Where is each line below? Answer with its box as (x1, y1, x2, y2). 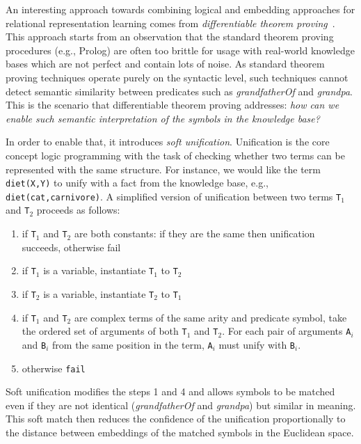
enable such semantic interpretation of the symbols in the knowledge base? (6, 111, 320, 125)
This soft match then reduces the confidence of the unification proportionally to (6, 411, 346, 426)
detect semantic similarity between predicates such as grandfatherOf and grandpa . (6, 84, 353, 98)
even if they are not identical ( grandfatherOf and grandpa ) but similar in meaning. (6, 397, 356, 412)
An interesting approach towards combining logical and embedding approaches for (6, 2, 355, 16)
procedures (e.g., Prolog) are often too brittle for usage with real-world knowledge (6, 42, 355, 57)
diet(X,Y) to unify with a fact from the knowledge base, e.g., (6, 175, 268, 190)
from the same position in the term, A (52, 337, 213, 351)
